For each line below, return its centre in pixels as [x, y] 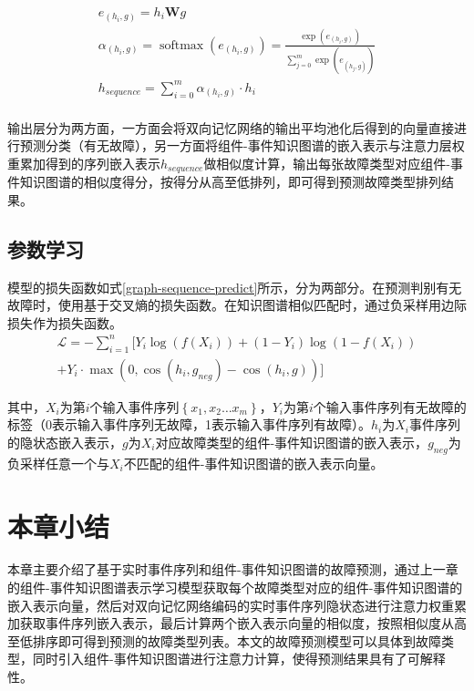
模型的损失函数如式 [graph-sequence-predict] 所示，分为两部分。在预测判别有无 [235, 287]
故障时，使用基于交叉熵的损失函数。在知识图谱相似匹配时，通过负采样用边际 [237, 305]
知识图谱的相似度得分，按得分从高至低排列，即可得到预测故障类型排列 [230, 182]
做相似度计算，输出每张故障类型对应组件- [327, 163]
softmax [181, 45]
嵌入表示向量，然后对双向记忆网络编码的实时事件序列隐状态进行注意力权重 [231, 605]
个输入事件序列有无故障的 [390, 406]
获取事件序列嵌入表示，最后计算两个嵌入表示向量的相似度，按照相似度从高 [243, 623]
